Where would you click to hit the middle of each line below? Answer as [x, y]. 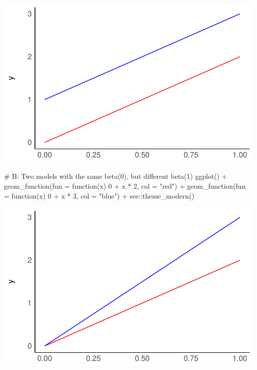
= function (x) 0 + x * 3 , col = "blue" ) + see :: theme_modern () [99, 195]
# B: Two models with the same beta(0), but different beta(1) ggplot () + [116, 176]
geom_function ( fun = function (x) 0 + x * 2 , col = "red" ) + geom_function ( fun [125, 185]
